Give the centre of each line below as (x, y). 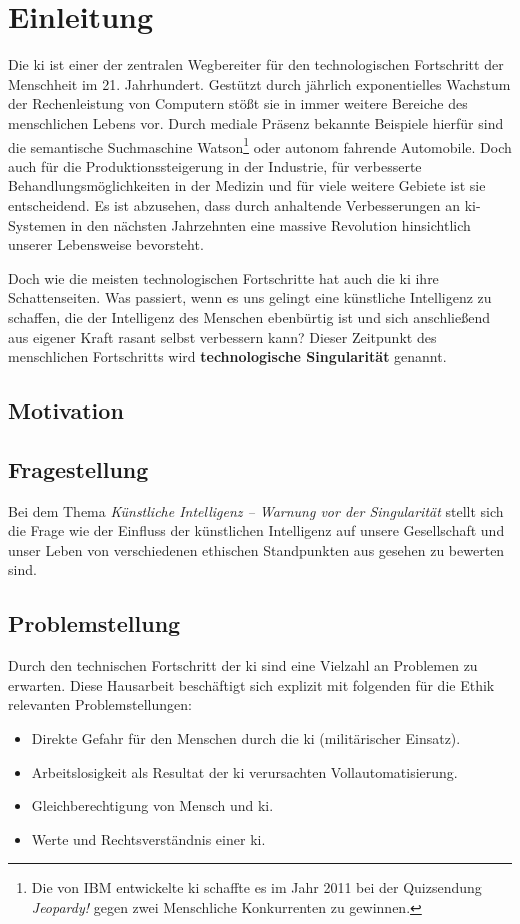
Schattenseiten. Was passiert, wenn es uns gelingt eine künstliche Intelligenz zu (250, 297)
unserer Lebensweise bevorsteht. (106, 244)
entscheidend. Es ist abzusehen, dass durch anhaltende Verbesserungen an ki (242, 204)
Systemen (37, 224)
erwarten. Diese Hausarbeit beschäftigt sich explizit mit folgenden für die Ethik (251, 684)
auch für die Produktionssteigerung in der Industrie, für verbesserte (215, 165)
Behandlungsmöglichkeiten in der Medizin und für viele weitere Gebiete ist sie (247, 185)
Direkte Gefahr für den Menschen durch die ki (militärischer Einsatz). (246, 738)
